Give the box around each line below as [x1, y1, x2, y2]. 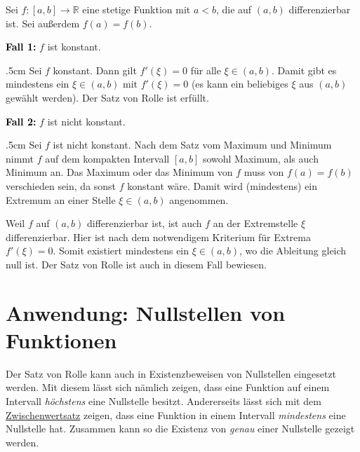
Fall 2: [6, 114, 36, 128]
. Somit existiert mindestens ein [53, 243, 189, 258]
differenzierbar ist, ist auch [86, 216, 202, 231]
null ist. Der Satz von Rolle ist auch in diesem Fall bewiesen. [6, 256, 267, 271]
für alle [190, 62, 221, 77]
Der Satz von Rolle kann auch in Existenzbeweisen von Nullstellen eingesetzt [6, 366, 337, 381]
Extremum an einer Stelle [6, 192, 116, 207]
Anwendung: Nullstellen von [6, 298, 286, 327]
